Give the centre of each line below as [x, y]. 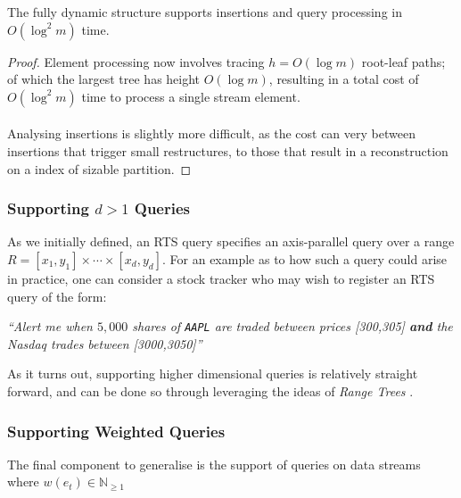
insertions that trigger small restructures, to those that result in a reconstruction [228, 150]
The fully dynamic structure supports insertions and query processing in [205, 12]
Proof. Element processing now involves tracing [136, 61]
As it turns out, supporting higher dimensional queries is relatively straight [213, 373]
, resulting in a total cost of [344, 79]
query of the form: [57, 296]
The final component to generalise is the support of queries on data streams [214, 464]
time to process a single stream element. [191, 96]
